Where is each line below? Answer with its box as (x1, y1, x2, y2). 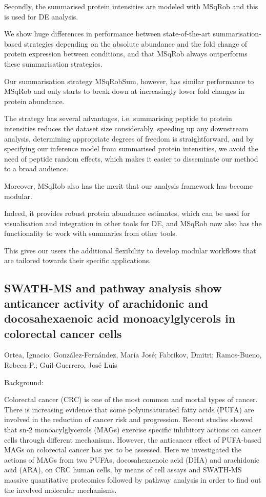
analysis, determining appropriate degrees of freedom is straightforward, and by (4, 133, 254, 144)
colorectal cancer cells (4, 325, 122, 341)
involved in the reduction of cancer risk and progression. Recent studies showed (4, 414, 253, 425)
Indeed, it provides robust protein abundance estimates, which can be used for (4, 208, 250, 218)
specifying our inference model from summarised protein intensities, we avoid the (4, 143, 258, 154)
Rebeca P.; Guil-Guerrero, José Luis (4, 360, 117, 370)
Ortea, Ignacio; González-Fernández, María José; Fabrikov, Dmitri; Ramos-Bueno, (4, 349, 262, 360)
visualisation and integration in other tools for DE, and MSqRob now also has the (4, 217, 262, 228)
